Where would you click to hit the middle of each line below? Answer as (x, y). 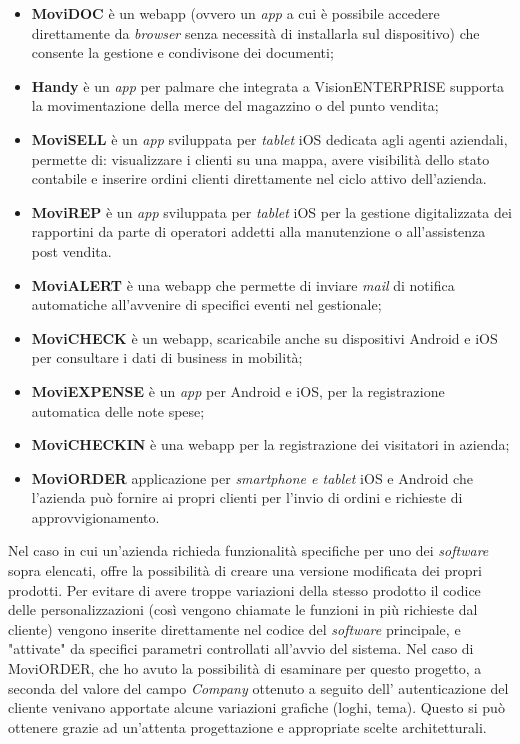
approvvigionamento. (95, 516)
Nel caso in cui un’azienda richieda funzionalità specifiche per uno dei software (248, 550)
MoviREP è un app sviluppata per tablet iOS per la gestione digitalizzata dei (271, 211)
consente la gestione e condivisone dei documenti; (182, 52)
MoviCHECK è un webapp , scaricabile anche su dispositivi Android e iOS (264, 337)
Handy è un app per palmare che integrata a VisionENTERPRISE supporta (268, 85)
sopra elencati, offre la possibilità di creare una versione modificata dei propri (245, 570)
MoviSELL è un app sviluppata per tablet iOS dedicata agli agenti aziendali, (269, 138)
